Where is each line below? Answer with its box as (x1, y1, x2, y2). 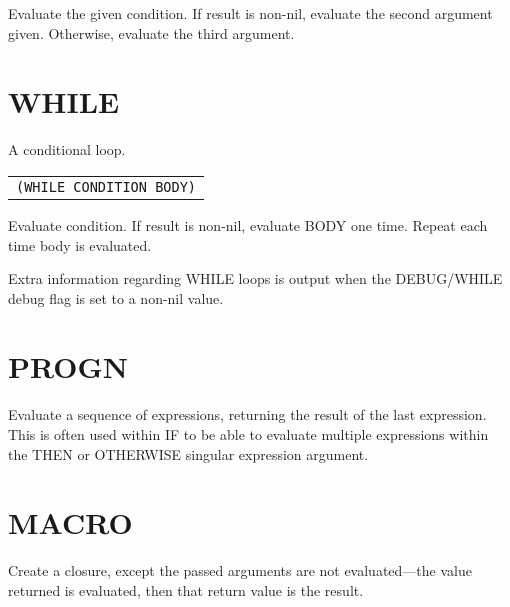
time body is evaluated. (8, 234, 152, 255)
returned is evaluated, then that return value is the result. (8, 579, 364, 600)
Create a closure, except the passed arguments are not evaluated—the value (8, 560, 472, 581)
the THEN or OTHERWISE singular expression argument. (8, 443, 369, 464)
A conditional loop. (8, 139, 126, 160)
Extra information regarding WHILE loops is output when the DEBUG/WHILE (8, 268, 503, 289)
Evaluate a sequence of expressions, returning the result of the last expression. (8, 404, 487, 425)
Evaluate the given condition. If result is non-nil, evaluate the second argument (8, 3, 493, 23)
